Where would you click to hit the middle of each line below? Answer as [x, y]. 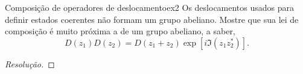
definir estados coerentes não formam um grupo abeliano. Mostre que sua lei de [152, 19]
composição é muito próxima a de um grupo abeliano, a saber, [120, 31]
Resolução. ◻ [30, 63]
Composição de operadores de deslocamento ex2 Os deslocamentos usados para [150, 7]
